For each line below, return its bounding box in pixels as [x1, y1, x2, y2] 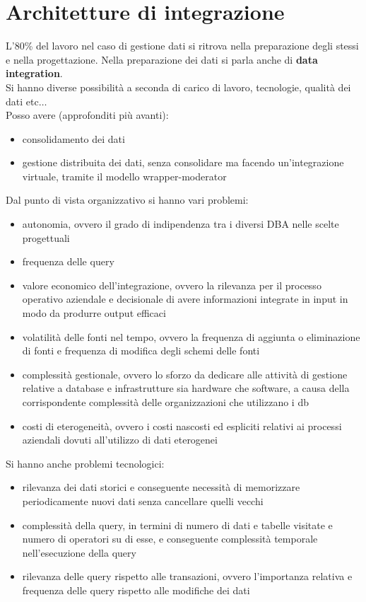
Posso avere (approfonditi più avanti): [6, 108, 169, 122]
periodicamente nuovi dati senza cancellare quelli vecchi [22, 493, 264, 508]
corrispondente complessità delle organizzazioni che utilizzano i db [22, 395, 309, 409]
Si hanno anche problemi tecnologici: [6, 456, 165, 470]
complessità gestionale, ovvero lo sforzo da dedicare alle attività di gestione [22, 366, 348, 381]
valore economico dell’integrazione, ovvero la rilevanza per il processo [22, 277, 321, 292]
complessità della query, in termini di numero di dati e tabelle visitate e [22, 517, 333, 532]
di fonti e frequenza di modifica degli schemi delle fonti [22, 343, 260, 358]
